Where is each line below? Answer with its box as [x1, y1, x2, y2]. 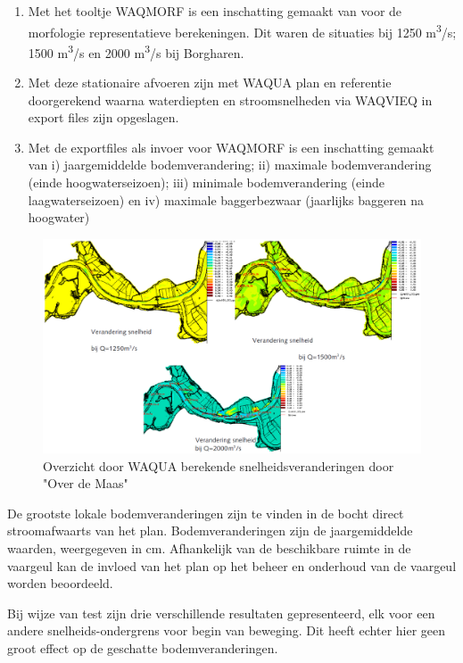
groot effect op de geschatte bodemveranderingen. [7, 638, 278, 657]
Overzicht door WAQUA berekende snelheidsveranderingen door [43, 456, 394, 475]
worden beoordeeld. [7, 574, 113, 593]
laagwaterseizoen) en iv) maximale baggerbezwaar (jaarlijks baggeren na [28, 190, 425, 209]
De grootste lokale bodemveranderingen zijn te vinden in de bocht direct [7, 503, 404, 522]
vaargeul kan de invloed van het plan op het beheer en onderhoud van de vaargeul [7, 556, 457, 575]
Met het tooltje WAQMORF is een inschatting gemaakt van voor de [28, 2, 402, 20]
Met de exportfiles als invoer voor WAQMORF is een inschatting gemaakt [28, 137, 434, 156]
